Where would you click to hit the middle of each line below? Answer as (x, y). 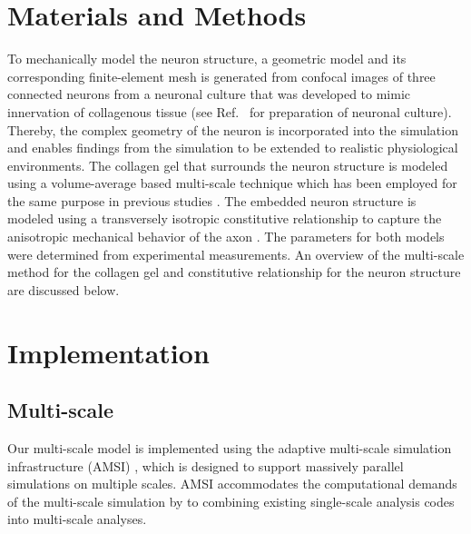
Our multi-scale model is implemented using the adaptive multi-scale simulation (230, 448)
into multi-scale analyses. (77, 519)
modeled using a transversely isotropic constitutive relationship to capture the (225, 218)
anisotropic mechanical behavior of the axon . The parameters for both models (226, 237)
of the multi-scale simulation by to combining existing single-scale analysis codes (231, 501)
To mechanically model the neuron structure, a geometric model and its (207, 59)
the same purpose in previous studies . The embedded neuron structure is (212, 200)
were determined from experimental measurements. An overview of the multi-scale (236, 254)
